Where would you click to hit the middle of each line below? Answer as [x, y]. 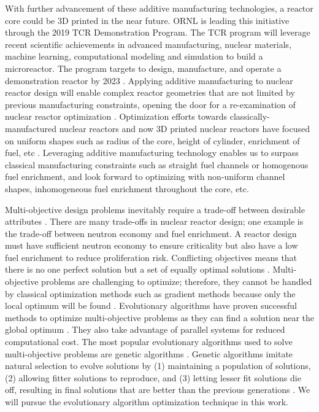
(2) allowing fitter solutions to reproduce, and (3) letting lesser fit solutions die [153, 377]
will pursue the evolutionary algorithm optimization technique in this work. [147, 402]
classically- [250, 116]
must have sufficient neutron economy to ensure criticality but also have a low [152, 245]
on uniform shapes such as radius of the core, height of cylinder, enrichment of [152, 140]
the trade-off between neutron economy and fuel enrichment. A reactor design [151, 233]
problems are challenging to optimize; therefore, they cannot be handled [177, 282]
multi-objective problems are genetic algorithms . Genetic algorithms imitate [149, 353]
